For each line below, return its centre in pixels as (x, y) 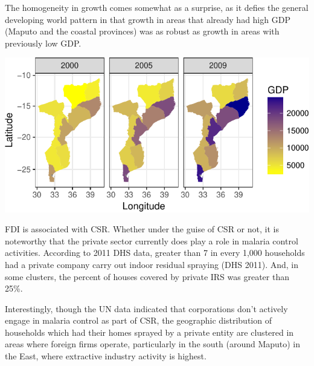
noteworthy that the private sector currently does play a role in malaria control (152, 240)
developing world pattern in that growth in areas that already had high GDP (148, 19)
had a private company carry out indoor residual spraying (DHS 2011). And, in (152, 264)
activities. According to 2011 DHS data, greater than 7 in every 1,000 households (155, 253)
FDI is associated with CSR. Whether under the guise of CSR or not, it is (142, 229)
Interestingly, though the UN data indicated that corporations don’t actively (146, 308)
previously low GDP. (43, 43)
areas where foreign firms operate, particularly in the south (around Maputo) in (153, 344)
